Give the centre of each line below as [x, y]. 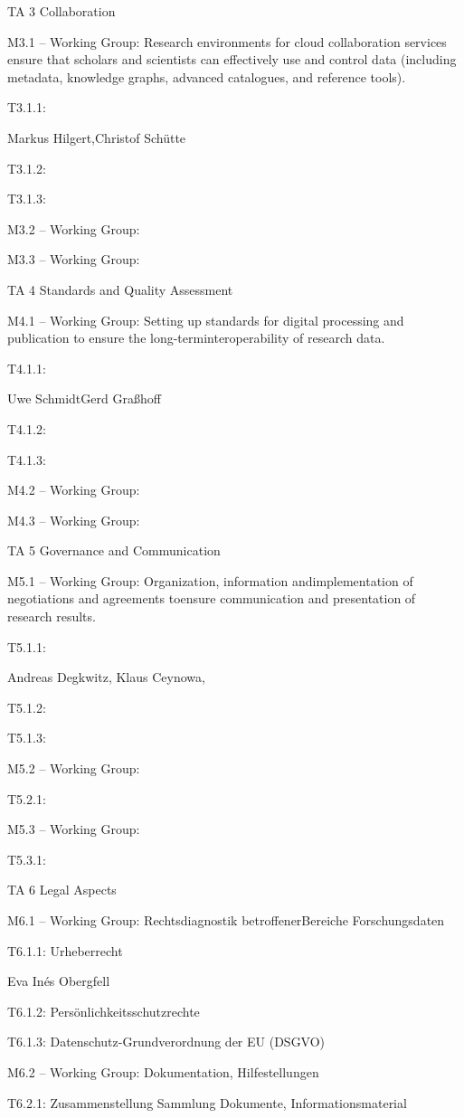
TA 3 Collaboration [62, 11]
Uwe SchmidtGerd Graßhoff [84, 398]
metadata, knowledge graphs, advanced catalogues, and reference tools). [207, 76]
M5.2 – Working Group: [74, 768]
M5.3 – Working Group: [74, 829]
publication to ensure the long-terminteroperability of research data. [196, 338]
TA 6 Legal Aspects [62, 890]
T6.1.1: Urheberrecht [65, 950]
